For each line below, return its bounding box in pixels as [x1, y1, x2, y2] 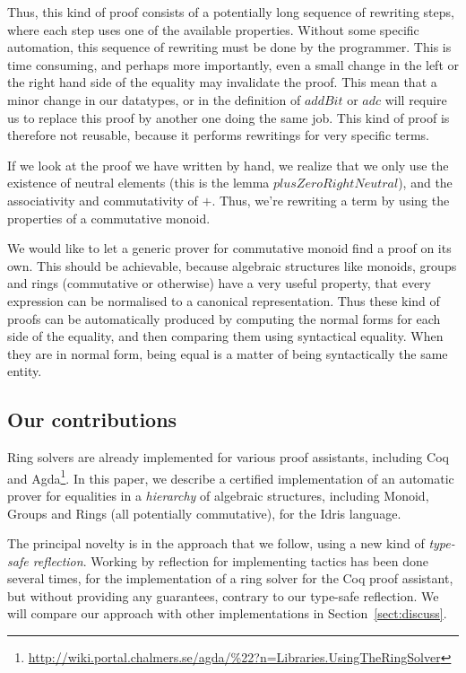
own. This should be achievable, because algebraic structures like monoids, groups [7, 256, 457, 275]
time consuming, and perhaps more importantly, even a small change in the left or [7, 55, 459, 74]
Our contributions [7, 406, 177, 433]
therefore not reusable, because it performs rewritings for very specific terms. [7, 126, 430, 144]
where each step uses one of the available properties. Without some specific [7, 20, 419, 39]
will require [384, 90, 447, 109]
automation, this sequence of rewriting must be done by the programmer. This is [7, 38, 452, 57]
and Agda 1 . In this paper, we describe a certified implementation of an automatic [7, 466, 454, 487]
